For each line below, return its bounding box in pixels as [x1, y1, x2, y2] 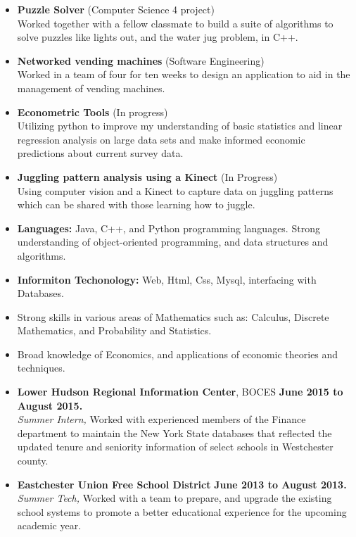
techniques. [17, 360, 65, 375]
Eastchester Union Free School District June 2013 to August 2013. [17, 476, 347, 491]
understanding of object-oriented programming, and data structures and [17, 234, 329, 249]
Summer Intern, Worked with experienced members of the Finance [17, 412, 306, 427]
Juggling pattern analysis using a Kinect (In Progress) [17, 169, 278, 184]
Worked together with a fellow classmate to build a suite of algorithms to [17, 15, 333, 30]
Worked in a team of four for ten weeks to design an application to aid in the [17, 67, 350, 82]
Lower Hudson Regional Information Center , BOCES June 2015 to [17, 384, 343, 399]
